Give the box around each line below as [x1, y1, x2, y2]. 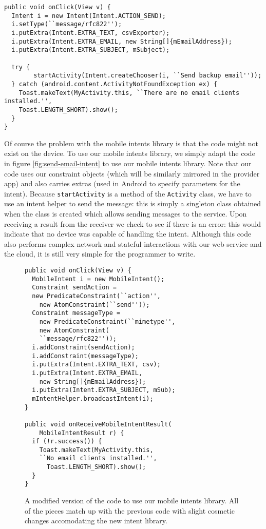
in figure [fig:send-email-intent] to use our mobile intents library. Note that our [4, 158, 252, 169]
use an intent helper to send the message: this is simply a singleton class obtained [4, 198, 261, 209]
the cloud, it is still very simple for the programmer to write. [4, 248, 196, 259]
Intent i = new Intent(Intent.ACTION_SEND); [11, 12, 166, 19]
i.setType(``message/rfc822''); [11, 21, 122, 28]
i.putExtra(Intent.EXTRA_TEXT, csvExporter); [11, 29, 170, 36]
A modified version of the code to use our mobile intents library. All [25, 495, 239, 506]
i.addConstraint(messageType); [32, 352, 139, 360]
